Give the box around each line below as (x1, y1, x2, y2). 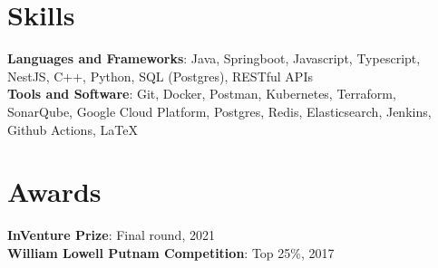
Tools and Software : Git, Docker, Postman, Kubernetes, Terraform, (7, 84, 396, 103)
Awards (7, 173, 102, 210)
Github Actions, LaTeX (7, 120, 138, 139)
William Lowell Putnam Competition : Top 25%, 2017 (7, 243, 335, 262)
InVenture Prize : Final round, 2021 (7, 225, 215, 244)
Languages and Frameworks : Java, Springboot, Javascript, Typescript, (7, 49, 421, 68)
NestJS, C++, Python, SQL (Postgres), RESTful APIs (7, 66, 313, 85)
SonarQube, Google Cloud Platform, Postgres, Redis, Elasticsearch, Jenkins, (7, 101, 432, 120)
